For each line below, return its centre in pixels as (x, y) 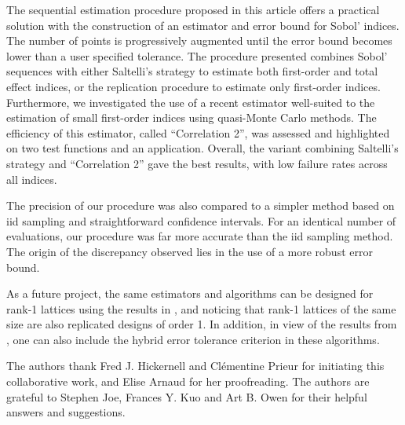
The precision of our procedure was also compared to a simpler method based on (201, 205)
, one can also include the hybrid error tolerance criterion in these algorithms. (193, 339)
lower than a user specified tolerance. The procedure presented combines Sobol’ (197, 55)
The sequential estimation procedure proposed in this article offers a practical (193, 9)
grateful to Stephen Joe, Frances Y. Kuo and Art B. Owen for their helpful (187, 396)
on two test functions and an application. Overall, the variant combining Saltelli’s (202, 148)
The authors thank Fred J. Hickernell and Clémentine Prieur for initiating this (195, 366)
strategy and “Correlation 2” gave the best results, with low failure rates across (197, 163)
